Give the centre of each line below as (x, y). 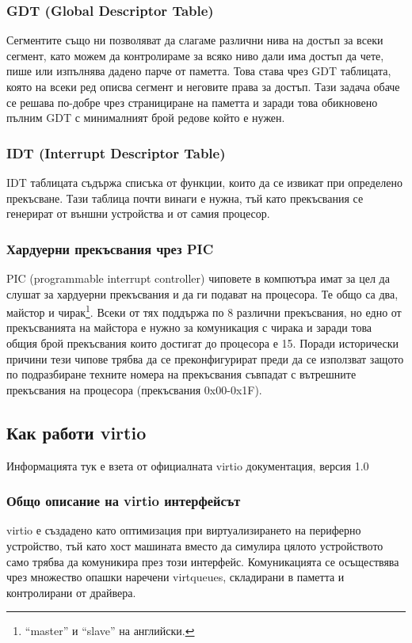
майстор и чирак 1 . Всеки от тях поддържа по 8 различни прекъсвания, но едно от (204, 311)
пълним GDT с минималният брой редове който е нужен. (146, 118)
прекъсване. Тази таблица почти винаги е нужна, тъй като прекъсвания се (185, 198)
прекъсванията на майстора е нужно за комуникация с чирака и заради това (189, 327)
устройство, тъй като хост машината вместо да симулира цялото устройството (195, 546)
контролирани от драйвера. (71, 592)
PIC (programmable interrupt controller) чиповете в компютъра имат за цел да (198, 278)
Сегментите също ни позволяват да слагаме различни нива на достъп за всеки (195, 40)
